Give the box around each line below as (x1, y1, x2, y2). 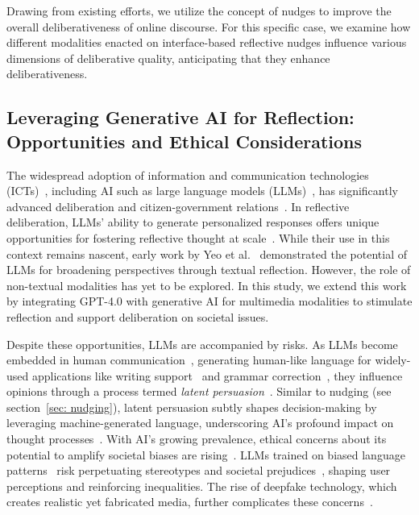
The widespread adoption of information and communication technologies (6, 166, 369, 183)
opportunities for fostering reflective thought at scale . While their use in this (6, 229, 390, 246)
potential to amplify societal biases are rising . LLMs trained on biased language (6, 446, 405, 463)
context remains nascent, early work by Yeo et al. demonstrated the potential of (6, 245, 407, 262)
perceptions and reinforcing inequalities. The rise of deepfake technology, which (6, 477, 397, 494)
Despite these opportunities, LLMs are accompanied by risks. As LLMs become (6, 335, 398, 352)
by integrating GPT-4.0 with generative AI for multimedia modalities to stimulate (6, 293, 413, 309)
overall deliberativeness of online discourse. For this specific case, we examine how (6, 18, 411, 35)
